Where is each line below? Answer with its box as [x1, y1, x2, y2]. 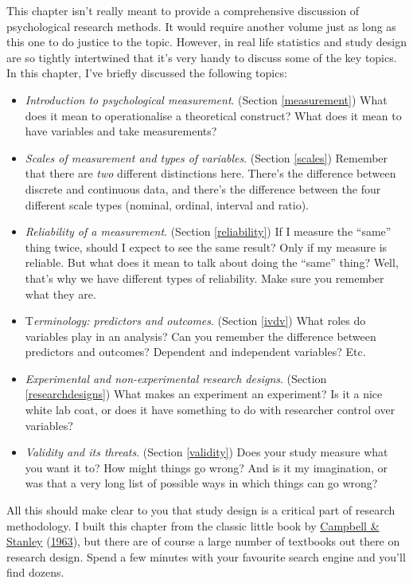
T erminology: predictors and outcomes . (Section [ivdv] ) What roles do [25, 312, 366, 329]
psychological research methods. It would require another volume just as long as [6, 18, 396, 34]
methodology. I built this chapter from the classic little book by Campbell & [6, 517, 380, 534]
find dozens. [6, 564, 64, 581]
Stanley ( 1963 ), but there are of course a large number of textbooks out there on [6, 533, 400, 550]
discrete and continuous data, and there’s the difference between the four [25, 180, 381, 197]
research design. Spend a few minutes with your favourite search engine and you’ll [6, 548, 406, 565]
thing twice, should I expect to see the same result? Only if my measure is [25, 238, 388, 255]
